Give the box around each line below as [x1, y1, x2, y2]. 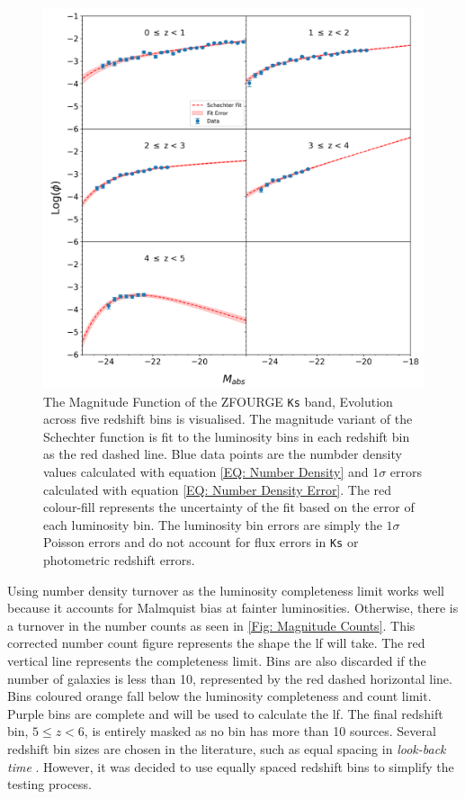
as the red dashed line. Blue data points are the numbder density [43, 444, 402, 463]
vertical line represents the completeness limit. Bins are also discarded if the [7, 651, 426, 670]
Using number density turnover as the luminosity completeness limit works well [7, 580, 444, 599]
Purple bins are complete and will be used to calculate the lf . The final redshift [7, 704, 443, 723]
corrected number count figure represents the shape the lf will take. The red [7, 633, 425, 652]
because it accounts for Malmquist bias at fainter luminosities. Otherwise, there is [7, 598, 459, 617]
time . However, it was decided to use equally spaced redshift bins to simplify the [7, 757, 454, 776]
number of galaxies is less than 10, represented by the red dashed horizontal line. [7, 669, 452, 687]
